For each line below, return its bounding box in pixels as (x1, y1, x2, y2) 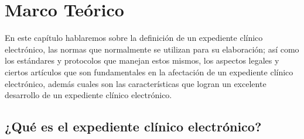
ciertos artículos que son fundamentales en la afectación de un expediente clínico (5, 65, 293, 78)
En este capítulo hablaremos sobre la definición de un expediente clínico (5, 32, 263, 44)
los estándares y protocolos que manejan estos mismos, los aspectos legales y (5, 54, 279, 67)
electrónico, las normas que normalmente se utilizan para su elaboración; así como (5, 43, 299, 55)
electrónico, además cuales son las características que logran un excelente (5, 77, 267, 89)
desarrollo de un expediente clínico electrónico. (5, 89, 172, 101)
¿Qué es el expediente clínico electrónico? (5, 117, 262, 135)
